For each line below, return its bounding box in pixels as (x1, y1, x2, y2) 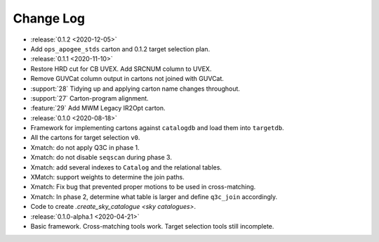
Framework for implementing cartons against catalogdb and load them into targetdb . (30, 124, 284, 132)
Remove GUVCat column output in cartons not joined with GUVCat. (30, 75, 225, 83)
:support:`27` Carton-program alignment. (30, 94, 149, 102)
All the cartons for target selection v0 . (30, 134, 140, 142)
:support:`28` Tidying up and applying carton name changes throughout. (30, 84, 240, 93)
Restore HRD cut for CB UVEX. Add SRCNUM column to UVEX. (30, 64, 212, 73)
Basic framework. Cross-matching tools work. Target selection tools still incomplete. (30, 222, 274, 230)
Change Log (13, 11, 86, 26)
